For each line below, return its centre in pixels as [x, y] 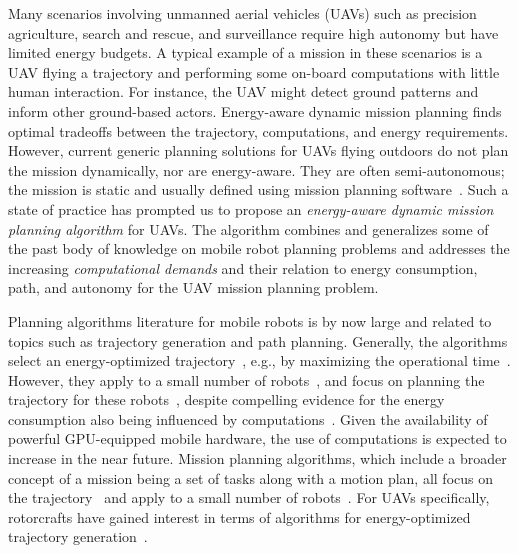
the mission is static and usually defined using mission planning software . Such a [258, 189]
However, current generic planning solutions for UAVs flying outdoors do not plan [258, 150]
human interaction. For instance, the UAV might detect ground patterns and [243, 91]
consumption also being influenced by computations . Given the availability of [248, 418]
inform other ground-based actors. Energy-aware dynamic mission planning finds [255, 110]
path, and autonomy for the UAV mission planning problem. [193, 287]
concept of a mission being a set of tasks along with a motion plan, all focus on [251, 477]
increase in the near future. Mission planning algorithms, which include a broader [257, 458]
